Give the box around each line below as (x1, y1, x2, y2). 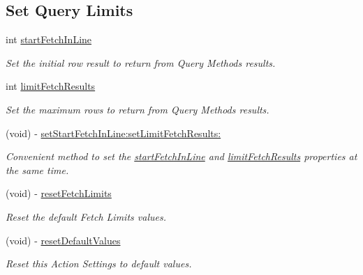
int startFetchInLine (6, 32, 92, 47)
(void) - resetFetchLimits (6, 186, 112, 201)
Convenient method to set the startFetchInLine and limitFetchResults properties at (6, 149, 357, 164)
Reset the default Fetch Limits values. (6, 209, 166, 223)
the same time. (6, 162, 69, 177)
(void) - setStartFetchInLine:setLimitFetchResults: (6, 125, 221, 140)
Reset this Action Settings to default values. (6, 256, 192, 271)
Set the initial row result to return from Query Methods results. (6, 55, 276, 70)
